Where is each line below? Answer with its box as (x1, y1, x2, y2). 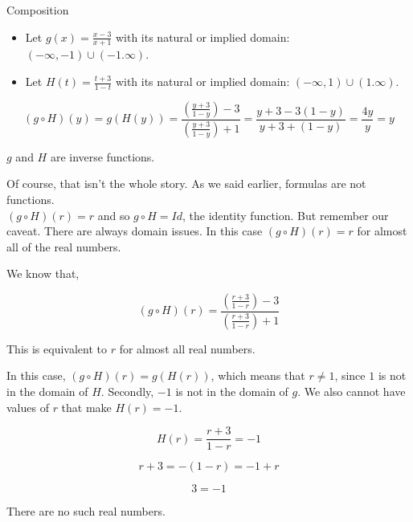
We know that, (6, 265, 80, 282)
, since (334, 367, 366, 384)
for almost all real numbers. (119, 340, 256, 357)
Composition (6, 2, 69, 18)
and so (97, 206, 130, 223)
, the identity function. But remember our (182, 206, 389, 223)
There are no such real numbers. (6, 503, 166, 520)
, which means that (211, 367, 305, 384)
